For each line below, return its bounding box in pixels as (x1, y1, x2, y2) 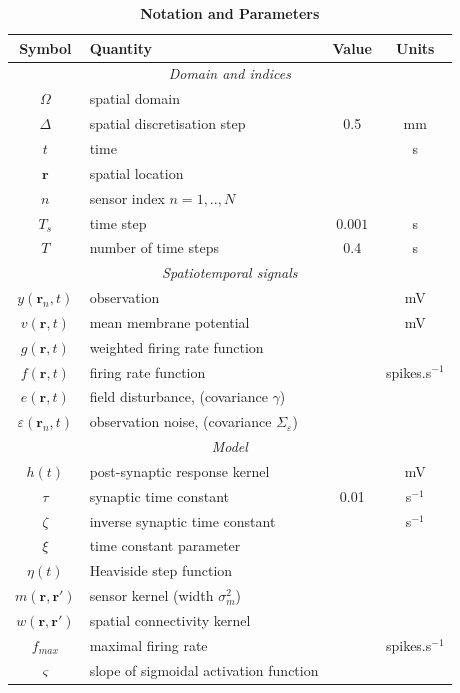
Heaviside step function (89, 560, 233, 581)
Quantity (89, 37, 153, 58)
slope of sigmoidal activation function (89, 659, 319, 680)
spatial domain (89, 88, 180, 109)
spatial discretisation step (89, 113, 246, 134)
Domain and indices (168, 63, 291, 84)
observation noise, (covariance (89, 411, 272, 432)
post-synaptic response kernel (89, 460, 270, 481)
